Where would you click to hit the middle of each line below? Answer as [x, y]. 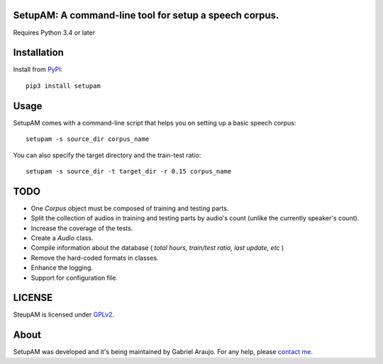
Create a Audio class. [62, 238]
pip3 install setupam [63, 86]
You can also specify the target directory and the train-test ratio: [107, 155]
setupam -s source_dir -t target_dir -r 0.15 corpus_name [129, 171]
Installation [38, 53]
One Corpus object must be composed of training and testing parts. [130, 208]
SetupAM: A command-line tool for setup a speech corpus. [146, 15]
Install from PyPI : [38, 69]
